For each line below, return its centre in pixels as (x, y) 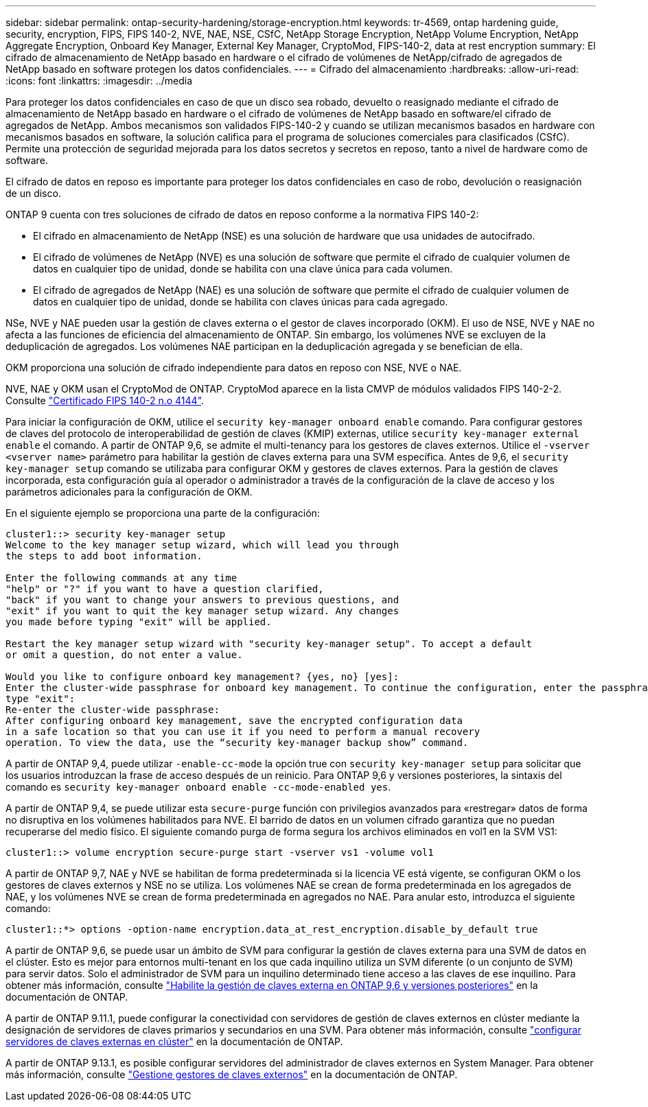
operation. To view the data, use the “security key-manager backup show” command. (237, 743)
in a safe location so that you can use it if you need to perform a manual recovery (243, 732)
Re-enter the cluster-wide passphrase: (113, 710)
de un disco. (33, 193)
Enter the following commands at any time (121, 578)
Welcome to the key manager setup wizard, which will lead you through (202, 545)
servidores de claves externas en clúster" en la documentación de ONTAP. (174, 1041)
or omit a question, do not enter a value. (124, 655)
